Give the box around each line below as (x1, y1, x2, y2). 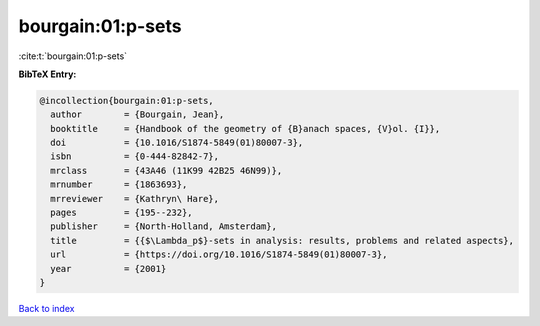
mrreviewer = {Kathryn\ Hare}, (50, 193, 220, 204)
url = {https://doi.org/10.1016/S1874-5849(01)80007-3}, (50, 249, 388, 260)
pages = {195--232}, (50, 207, 194, 219)
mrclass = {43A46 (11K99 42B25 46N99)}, (50, 165, 283, 176)
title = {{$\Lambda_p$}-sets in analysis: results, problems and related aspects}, (50, 235, 515, 246)
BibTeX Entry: (18, 68, 77, 80)
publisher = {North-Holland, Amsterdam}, (50, 221, 277, 232)
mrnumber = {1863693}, (50, 179, 188, 190)
